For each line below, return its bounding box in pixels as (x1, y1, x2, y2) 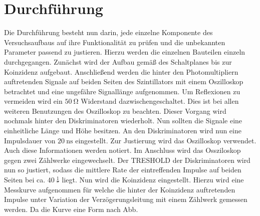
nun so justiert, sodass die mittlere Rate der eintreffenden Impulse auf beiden (4, 164, 241, 175)
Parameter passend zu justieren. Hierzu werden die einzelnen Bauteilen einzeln (4, 47, 245, 57)
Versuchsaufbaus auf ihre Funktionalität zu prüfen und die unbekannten (4, 37, 225, 47)
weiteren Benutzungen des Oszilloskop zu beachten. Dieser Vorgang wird (4, 105, 226, 116)
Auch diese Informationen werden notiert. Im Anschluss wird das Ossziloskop (4, 145, 241, 155)
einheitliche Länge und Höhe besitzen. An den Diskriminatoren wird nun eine (4, 125, 241, 136)
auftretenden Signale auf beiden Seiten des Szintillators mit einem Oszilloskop (4, 76, 243, 87)
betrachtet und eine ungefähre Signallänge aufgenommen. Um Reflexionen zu (4, 86, 240, 96)
